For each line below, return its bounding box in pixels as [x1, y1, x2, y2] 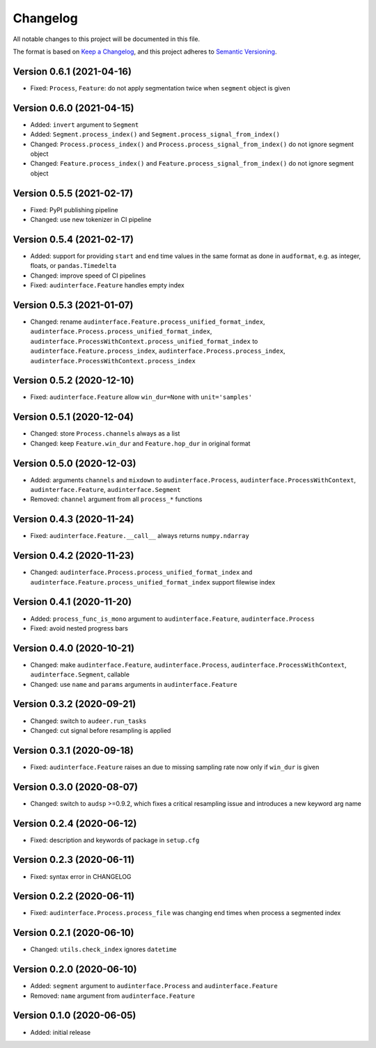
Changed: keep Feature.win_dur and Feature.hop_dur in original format [30, 439, 251, 447]
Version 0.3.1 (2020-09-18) [13, 745, 134, 756]
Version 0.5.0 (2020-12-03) [13, 457, 136, 469]
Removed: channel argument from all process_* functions [30, 495, 203, 504]
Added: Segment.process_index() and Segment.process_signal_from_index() [30, 130, 280, 138]
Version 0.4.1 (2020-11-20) [13, 596, 132, 608]
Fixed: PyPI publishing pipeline [30, 205, 118, 214]
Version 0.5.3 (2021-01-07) [13, 299, 134, 311]
